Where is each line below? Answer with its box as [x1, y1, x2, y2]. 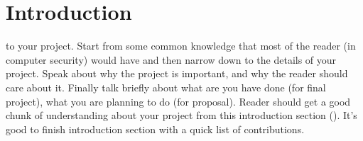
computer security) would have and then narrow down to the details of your [6, 52, 337, 67]
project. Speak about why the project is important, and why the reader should [6, 66, 348, 81]
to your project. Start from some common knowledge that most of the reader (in [6, 38, 356, 53]
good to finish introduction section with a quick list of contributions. [6, 121, 305, 136]
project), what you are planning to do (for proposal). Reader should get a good [6, 94, 351, 108]
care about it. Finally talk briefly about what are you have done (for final [6, 79, 326, 94]
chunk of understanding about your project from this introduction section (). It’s [6, 108, 357, 123]
